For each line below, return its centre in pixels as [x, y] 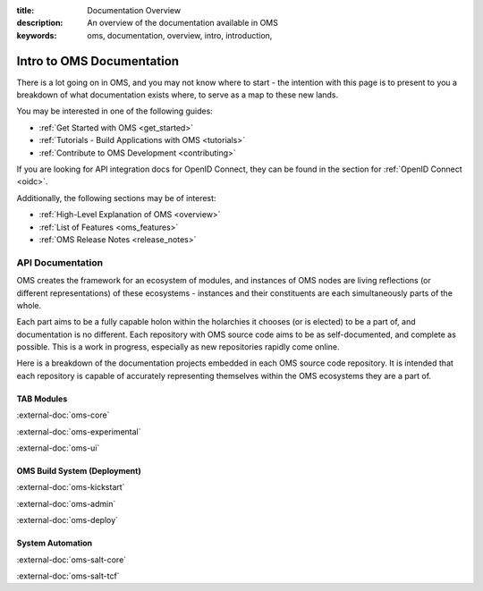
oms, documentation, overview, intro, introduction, [180, 35]
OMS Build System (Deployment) [79, 471]
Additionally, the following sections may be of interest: [116, 198]
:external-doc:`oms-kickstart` [71, 487]
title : [25, 10]
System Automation [55, 543]
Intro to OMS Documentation [97, 61]
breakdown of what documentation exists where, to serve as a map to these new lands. [178, 95]
